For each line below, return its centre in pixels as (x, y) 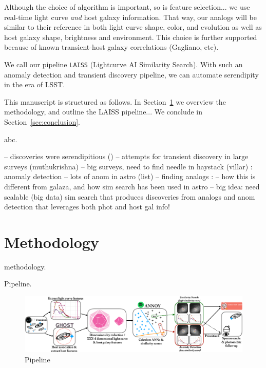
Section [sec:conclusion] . (42, 122)
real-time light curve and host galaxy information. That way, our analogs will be (130, 17)
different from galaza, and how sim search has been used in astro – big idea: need (132, 186)
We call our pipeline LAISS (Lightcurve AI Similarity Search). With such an (123, 64)
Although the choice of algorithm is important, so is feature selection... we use (127, 7)
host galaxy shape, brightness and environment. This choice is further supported (131, 37)
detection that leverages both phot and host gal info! (87, 207)
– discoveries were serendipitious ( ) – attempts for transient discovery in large (126, 156)
